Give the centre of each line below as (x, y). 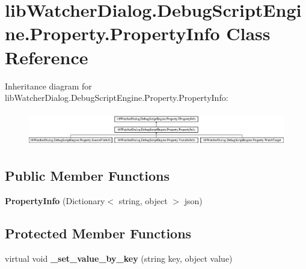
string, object (143, 200)
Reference (47, 57)
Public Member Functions (87, 176)
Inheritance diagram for (48, 86)
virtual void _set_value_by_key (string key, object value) (119, 258)
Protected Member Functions (98, 233)
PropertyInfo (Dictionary (55, 200)
